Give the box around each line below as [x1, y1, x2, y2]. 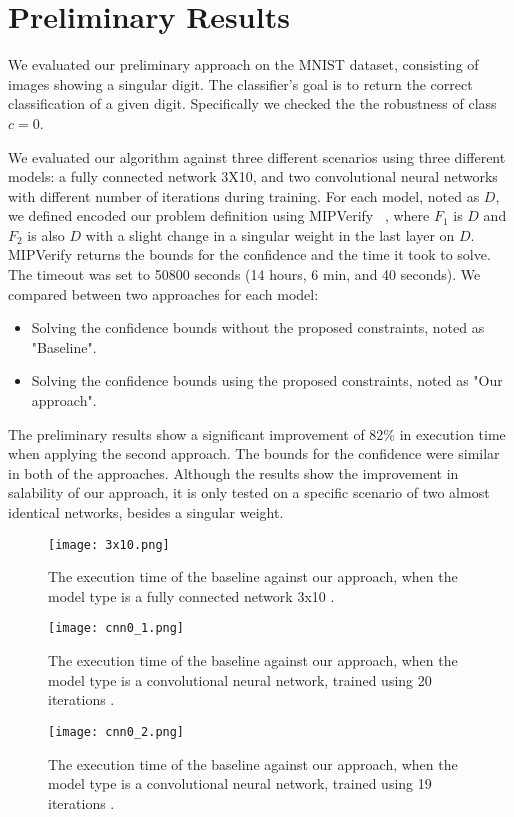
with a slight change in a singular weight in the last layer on [85, 224, 455, 245]
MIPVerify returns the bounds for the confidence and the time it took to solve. [8, 244, 491, 265]
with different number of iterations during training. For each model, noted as [8, 185, 480, 206]
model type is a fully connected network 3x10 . [48, 585, 335, 606]
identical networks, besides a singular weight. [8, 502, 284, 522]
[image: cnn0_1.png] [48, 621, 185, 636]
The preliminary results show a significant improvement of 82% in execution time [8, 423, 506, 444]
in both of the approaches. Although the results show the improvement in [8, 462, 459, 483]
